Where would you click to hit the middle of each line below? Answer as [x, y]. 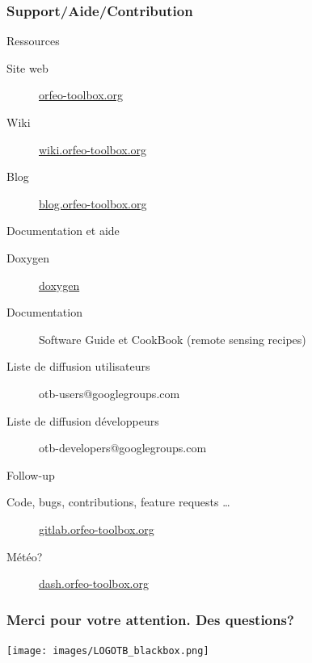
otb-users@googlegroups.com [110, 393]
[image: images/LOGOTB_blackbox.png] [108, 650]
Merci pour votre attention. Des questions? [150, 619]
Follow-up [31, 474]
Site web [27, 67]
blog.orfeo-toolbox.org [93, 203]
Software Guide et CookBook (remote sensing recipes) [173, 339]
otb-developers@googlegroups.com [123, 448]
